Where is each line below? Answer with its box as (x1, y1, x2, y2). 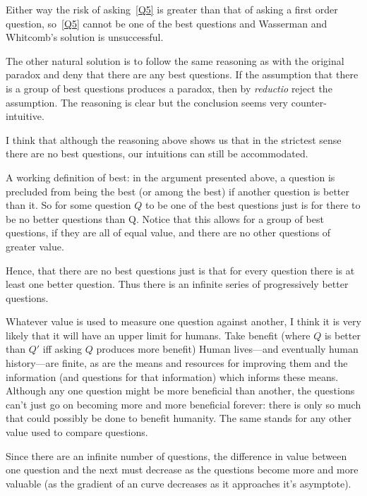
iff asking (42, 341, 83, 356)
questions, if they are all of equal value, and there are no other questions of (6, 225, 331, 240)
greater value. (6, 238, 64, 253)
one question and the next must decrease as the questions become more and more (6, 462, 359, 477)
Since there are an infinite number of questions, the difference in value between (6, 448, 347, 463)
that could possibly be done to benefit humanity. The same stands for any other (6, 411, 352, 425)
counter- (291, 95, 327, 109)
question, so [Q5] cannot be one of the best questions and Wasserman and (6, 16, 327, 30)
